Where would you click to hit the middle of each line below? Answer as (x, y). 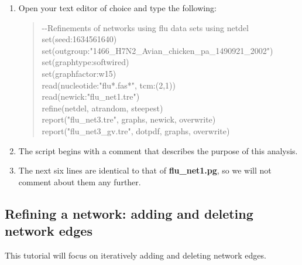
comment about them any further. (80, 181)
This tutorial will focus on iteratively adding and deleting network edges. (135, 255)
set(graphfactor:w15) (79, 73)
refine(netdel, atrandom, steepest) (102, 108)
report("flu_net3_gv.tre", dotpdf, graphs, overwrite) (136, 130)
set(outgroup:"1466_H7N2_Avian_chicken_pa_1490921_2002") (157, 50)
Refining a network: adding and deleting (129, 213)
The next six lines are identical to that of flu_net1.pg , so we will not (145, 170)
